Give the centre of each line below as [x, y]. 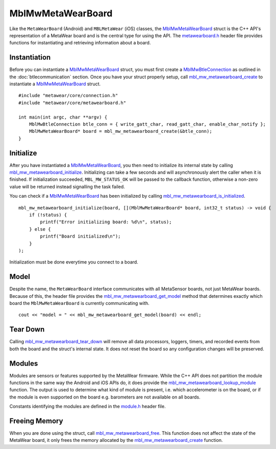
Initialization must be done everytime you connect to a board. [74, 262]
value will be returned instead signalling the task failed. [67, 186]
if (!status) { [48, 215]
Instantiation [30, 57]
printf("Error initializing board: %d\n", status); [106, 222]
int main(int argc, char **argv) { [63, 117]
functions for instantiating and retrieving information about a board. [80, 43]
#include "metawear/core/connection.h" [68, 96]
